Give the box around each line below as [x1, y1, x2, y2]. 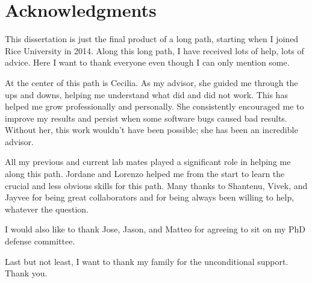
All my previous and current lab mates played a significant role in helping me [5, 155, 291, 168]
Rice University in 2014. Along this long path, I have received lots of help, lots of [5, 44, 304, 57]
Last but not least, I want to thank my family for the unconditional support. [5, 255, 289, 267]
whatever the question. [5, 202, 89, 215]
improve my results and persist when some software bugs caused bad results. [5, 111, 287, 124]
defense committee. [5, 235, 75, 247]
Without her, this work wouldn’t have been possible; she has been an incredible [5, 123, 298, 136]
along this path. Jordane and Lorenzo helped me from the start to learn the [5, 167, 285, 180]
